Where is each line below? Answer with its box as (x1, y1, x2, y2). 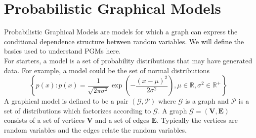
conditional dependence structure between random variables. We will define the (4, 36, 244, 46)
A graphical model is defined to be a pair (4, 96, 128, 106)
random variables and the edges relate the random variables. (4, 124, 187, 135)
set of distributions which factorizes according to (4, 105, 151, 115)
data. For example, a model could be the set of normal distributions (4, 65, 210, 75)
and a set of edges (95, 115, 149, 125)
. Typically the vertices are (157, 115, 238, 125)
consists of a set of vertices (4, 115, 85, 125)
